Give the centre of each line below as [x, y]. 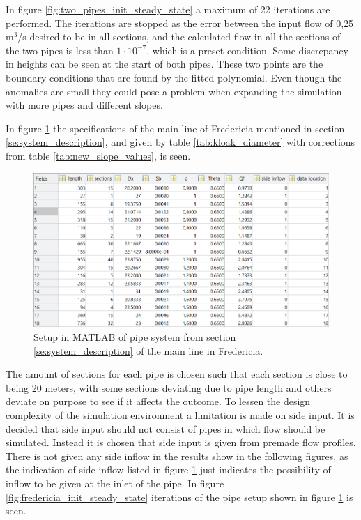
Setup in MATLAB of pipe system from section [135, 336]
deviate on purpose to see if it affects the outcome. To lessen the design [158, 401]
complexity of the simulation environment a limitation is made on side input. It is [180, 414]
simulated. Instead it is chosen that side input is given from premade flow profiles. [181, 442]
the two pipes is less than [60, 50]
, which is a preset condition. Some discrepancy [247, 50]
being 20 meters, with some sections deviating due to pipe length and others [169, 387]
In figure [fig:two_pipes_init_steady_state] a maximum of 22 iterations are [168, 9]
